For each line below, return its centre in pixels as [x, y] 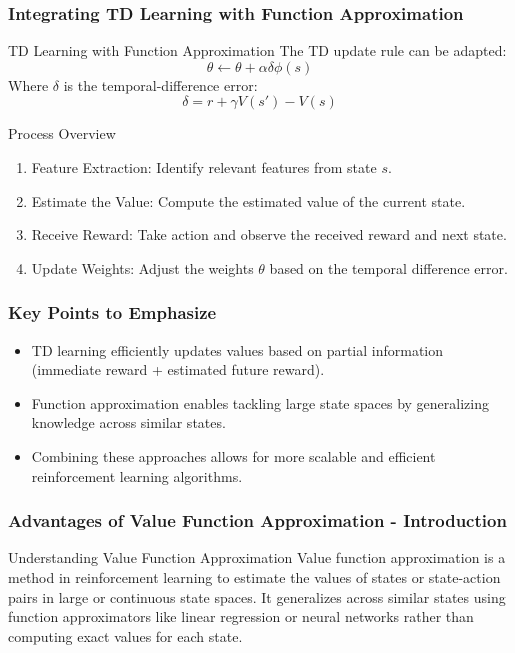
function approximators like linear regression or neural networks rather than [241, 616]
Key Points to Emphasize [112, 312]
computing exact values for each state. [125, 635]
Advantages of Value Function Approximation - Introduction [257, 520]
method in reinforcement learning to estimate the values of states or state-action [254, 576]
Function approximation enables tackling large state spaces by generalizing [260, 402]
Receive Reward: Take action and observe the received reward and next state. [269, 234]
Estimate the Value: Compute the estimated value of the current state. [248, 200]
